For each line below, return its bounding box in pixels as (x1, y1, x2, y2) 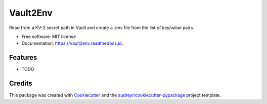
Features (9, 53, 37, 62)
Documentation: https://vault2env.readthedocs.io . (21, 40, 123, 46)
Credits (9, 79, 33, 88)
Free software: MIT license (21, 34, 76, 39)
